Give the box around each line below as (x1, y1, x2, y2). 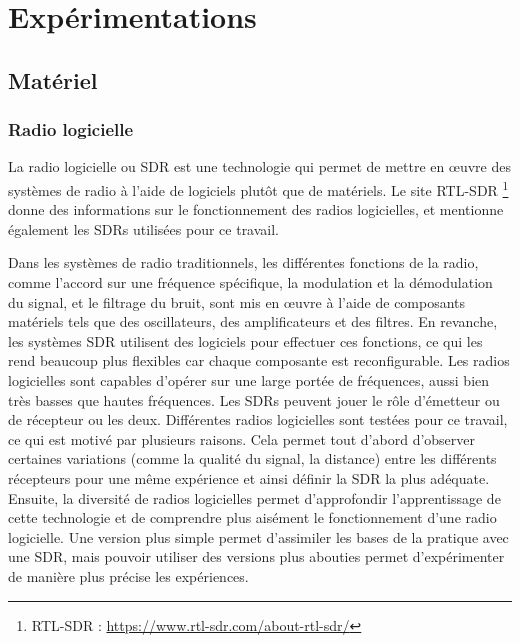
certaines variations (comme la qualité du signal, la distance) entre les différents (8, 448, 497, 469)
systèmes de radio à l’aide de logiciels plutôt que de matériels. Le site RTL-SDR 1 (8, 176, 509, 200)
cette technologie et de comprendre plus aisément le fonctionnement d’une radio (8, 507, 497, 528)
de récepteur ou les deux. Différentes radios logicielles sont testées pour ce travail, (8, 409, 508, 430)
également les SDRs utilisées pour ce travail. (8, 218, 280, 239)
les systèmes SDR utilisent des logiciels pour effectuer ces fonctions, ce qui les (8, 330, 483, 351)
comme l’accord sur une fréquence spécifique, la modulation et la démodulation (8, 272, 493, 292)
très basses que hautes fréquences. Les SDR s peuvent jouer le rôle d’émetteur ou (8, 389, 500, 410)
